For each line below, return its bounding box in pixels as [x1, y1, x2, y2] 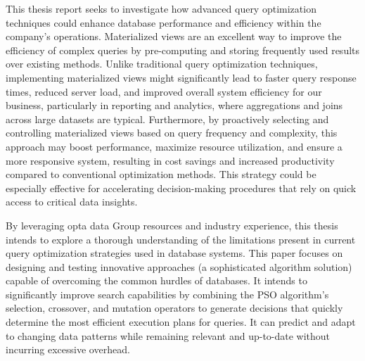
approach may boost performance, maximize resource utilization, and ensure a [6, 139, 342, 153]
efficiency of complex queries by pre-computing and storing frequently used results [6, 42, 360, 57]
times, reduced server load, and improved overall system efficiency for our [6, 84, 322, 99]
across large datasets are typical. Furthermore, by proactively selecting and [6, 111, 329, 126]
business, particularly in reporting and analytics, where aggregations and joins [6, 98, 343, 113]
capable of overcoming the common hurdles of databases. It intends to [6, 273, 307, 288]
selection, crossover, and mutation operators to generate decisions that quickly [6, 300, 343, 315]
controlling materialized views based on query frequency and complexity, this [6, 125, 338, 140]
